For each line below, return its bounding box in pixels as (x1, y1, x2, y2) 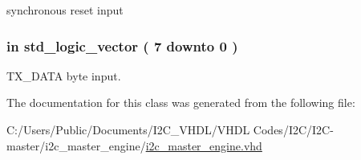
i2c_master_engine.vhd (145, 137, 262, 154)
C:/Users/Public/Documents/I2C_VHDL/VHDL (6, 121, 250, 137)
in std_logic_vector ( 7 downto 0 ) (6, 35, 238, 55)
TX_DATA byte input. (6, 67, 121, 84)
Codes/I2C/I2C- (253, 121, 334, 137)
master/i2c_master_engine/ (6, 137, 146, 154)
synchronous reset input (6, 2, 124, 18)
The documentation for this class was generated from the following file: (6, 94, 355, 111)
